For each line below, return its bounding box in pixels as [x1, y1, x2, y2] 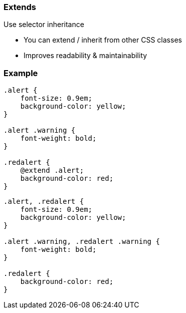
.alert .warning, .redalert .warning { [4, 237, 160, 246]
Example [4, 68, 38, 78]
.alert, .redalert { [4, 197, 84, 206]
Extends [4, 2, 36, 12]
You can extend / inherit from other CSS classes [24, 36, 182, 45]
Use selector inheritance [4, 20, 84, 29]
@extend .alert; [20, 166, 84, 175]
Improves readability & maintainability [24, 51, 147, 60]
